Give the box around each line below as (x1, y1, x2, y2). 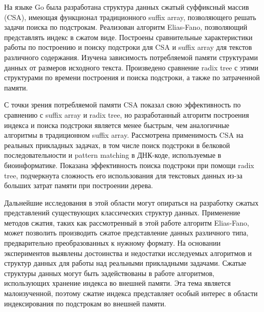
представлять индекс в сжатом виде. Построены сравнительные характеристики (4, 31, 253, 42)
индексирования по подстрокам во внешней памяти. (4, 298, 167, 308)
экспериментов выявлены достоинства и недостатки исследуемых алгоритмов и (4, 247, 252, 258)
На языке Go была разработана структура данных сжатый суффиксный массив (4, 2, 249, 12)
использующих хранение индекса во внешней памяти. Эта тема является (4, 278, 231, 288)
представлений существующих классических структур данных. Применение (4, 207, 240, 218)
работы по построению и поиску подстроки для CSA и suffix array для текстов (4, 42, 252, 52)
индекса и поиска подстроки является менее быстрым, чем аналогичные (4, 119, 230, 130)
